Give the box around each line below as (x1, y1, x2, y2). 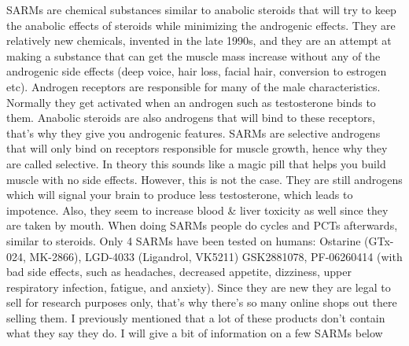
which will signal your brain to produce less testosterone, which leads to (6, 186, 353, 203)
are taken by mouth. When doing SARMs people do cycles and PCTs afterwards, (6, 217, 398, 234)
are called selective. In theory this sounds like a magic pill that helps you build (6, 155, 386, 171)
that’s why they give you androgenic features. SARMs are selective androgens (6, 124, 381, 141)
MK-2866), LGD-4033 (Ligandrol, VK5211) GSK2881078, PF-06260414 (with (29, 248, 403, 264)
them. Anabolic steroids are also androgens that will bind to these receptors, (6, 109, 375, 126)
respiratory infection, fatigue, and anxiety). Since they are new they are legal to (6, 278, 391, 295)
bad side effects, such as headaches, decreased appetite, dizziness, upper (6, 263, 352, 280)
